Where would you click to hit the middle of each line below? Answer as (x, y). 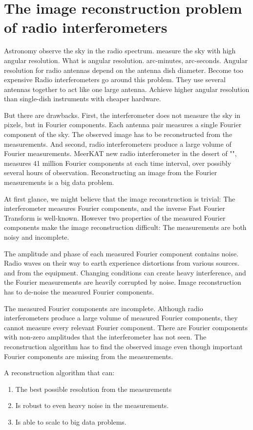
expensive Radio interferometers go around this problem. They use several (115, 79)
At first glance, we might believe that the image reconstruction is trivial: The (120, 198)
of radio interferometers (86, 27)
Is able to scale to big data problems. (71, 421)
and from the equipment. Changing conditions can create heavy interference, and (125, 272)
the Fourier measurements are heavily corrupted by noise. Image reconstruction (123, 282)
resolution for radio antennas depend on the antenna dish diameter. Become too (124, 70)
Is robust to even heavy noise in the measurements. (92, 405)
